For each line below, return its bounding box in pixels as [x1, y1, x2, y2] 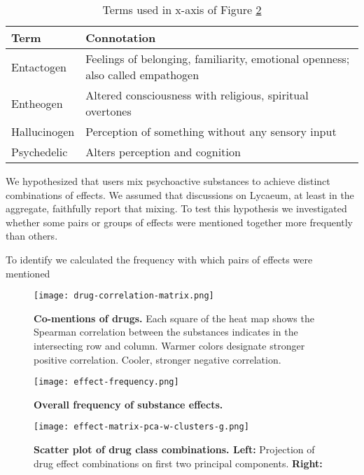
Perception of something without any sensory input [85, 123, 337, 139]
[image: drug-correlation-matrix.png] [34, 291, 214, 301]
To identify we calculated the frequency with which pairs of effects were [6, 252, 313, 266]
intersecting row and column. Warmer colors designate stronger [34, 338, 305, 352]
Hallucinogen [11, 123, 75, 139]
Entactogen [11, 58, 66, 75]
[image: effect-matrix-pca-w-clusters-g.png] [34, 422, 249, 432]
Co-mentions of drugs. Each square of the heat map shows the [34, 310, 314, 325]
